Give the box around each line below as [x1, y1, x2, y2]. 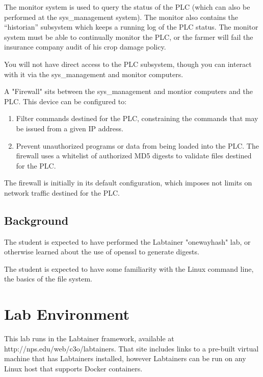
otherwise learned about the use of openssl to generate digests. [4, 246, 199, 257]
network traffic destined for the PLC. [4, 187, 120, 198]
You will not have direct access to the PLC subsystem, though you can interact [4, 58, 252, 69]
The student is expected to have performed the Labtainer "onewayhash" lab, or [4, 236, 251, 247]
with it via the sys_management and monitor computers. [4, 68, 183, 79]
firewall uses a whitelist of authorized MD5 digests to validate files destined [16, 150, 252, 161]
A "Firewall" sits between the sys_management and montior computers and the [4, 86, 253, 97]
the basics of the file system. [4, 273, 92, 284]
